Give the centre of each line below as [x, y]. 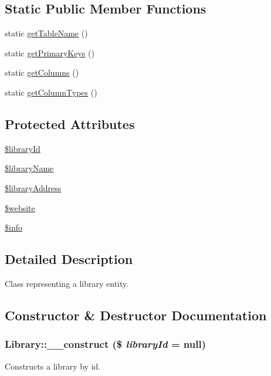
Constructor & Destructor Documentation [136, 315]
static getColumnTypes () [51, 92]
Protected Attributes [70, 123]
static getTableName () [46, 33]
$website [20, 207]
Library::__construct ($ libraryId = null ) [105, 344]
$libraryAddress [33, 187]
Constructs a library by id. [53, 366]
